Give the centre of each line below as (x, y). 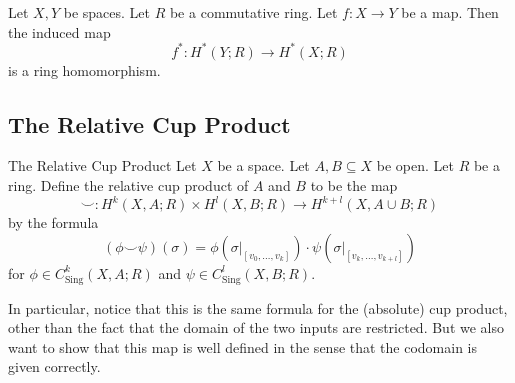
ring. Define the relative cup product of (128, 185)
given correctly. (54, 366)
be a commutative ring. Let (253, 12)
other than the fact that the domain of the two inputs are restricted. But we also (256, 327)
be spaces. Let (106, 12)
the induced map (59, 31)
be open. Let (415, 165)
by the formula (53, 222)
